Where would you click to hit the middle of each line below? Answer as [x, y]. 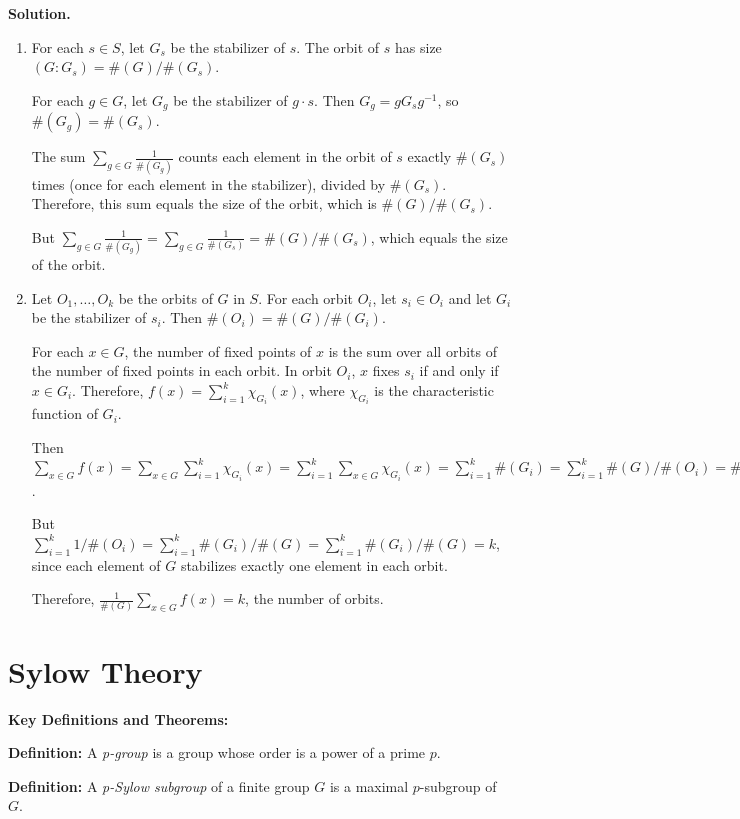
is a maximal [369, 785]
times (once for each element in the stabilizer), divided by [208, 183]
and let [470, 297]
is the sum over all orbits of [412, 350]
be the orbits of [165, 297]
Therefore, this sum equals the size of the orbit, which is [204, 203]
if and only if [459, 370]
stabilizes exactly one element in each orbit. [314, 564]
